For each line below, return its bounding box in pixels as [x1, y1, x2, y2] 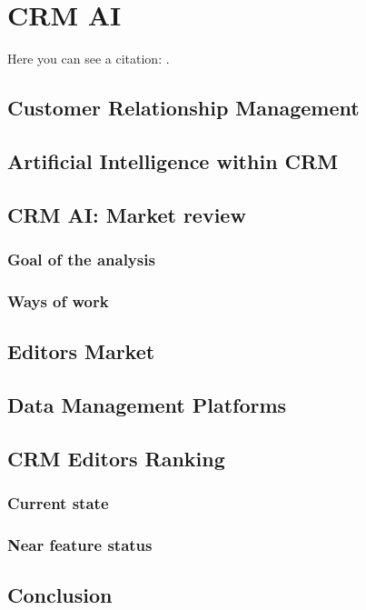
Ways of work [7, 289, 109, 312]
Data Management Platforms [7, 390, 287, 418]
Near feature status [7, 533, 153, 555]
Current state [7, 492, 109, 515]
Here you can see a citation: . [7, 49, 170, 68]
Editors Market [7, 337, 155, 365]
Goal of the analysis [7, 247, 155, 270]
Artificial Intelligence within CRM [7, 146, 339, 175]
